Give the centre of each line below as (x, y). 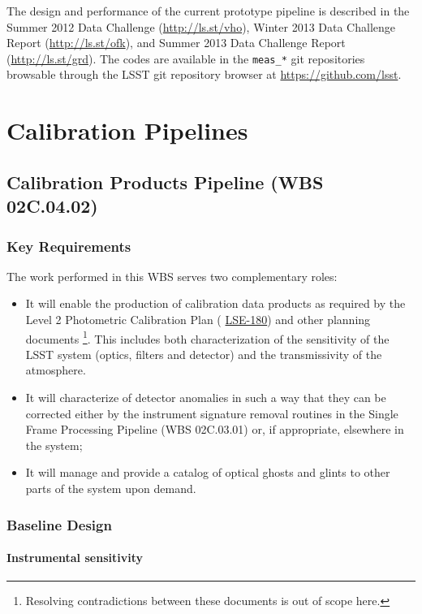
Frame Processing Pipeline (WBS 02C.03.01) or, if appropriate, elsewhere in (215, 429)
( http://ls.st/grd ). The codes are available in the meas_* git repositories (186, 58)
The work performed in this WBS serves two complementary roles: (172, 276)
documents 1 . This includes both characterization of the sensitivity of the (207, 337)
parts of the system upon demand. (111, 488)
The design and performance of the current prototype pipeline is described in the (208, 11)
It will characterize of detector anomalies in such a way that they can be (206, 398)
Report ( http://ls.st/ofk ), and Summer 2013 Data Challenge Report (176, 43)
